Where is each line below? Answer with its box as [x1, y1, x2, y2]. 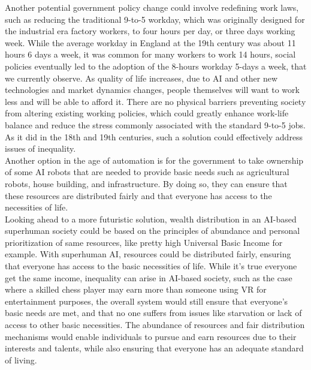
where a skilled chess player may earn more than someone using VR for [5, 283, 267, 296]
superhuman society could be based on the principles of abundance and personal [5, 224, 300, 237]
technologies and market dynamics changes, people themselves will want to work [5, 83, 300, 96]
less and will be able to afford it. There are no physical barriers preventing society [5, 95, 306, 107]
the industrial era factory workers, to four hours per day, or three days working [5, 25, 295, 37]
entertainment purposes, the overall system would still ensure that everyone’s [5, 294, 288, 307]
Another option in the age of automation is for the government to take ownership [5, 154, 304, 166]
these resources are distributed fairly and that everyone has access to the [5, 189, 272, 201]
